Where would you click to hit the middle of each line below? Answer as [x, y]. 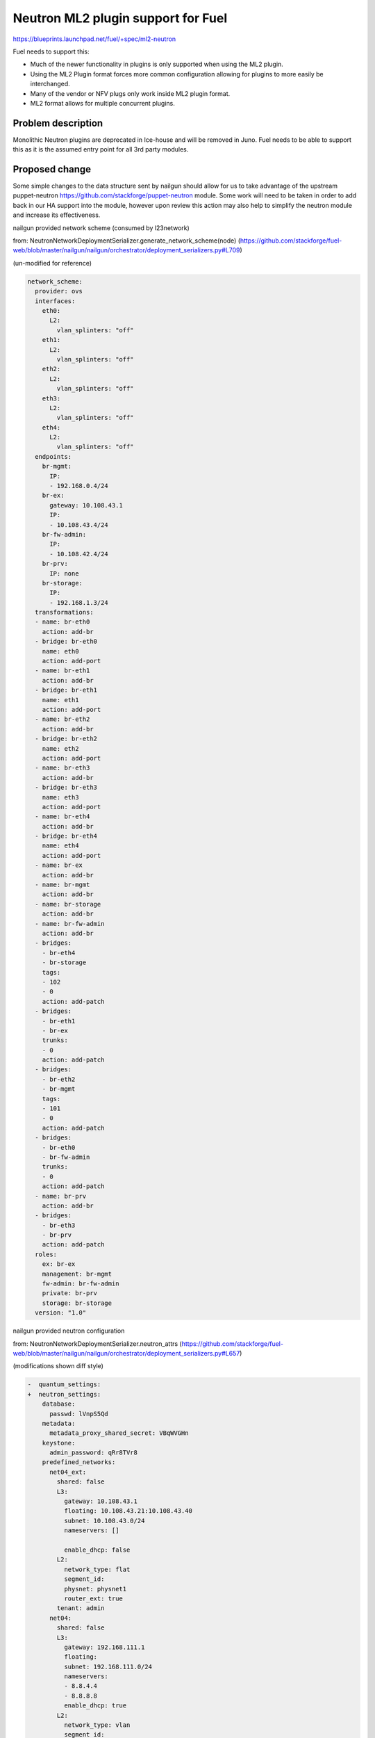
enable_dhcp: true [95, 1706]
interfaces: [55, 301]
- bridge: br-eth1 [66, 690]
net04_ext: [68, 1472]
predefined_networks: [79, 1462]
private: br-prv [69, 1293]
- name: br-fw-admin [70, 924]
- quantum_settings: [64, 1384]
